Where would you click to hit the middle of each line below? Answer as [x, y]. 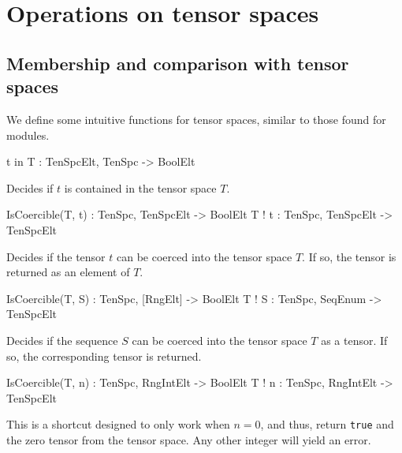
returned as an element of [68, 272]
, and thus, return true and [327, 424]
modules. [28, 135]
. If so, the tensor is [349, 256]
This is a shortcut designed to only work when [118, 424]
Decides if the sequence [62, 340]
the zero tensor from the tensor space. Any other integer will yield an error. [189, 439]
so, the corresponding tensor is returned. [104, 356]
